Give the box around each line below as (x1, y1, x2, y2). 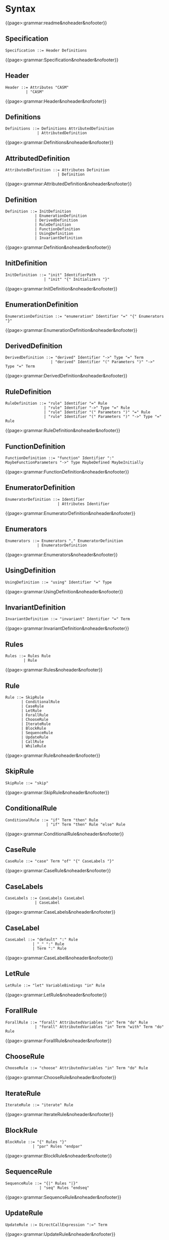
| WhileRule (21, 743, 47, 749)
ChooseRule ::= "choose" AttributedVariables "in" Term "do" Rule (5, 1065, 148, 1071)
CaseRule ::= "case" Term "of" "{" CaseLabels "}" (5, 859, 114, 864)
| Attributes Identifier (57, 501, 110, 506)
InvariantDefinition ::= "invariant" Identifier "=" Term (5, 617, 130, 622)
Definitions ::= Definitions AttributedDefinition (5, 126, 114, 132)
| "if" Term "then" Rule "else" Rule (46, 822, 125, 827)
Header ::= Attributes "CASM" (5, 84, 69, 90)
